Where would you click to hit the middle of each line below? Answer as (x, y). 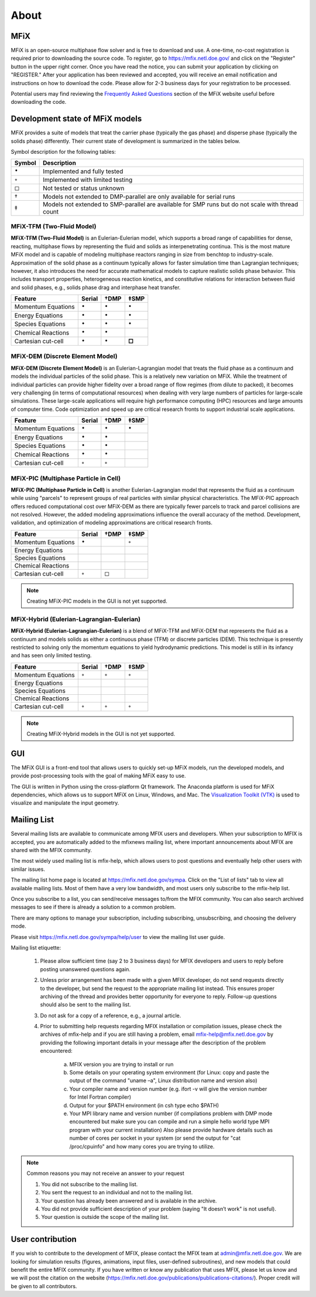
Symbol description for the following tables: (63, 152)
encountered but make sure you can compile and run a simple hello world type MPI (169, 1122)
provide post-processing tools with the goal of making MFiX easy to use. (99, 776)
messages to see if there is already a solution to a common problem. (93, 907)
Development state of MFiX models (76, 119)
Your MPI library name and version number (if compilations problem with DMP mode (171, 1113)
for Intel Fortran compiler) (100, 1097)
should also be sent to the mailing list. (85, 1005)
